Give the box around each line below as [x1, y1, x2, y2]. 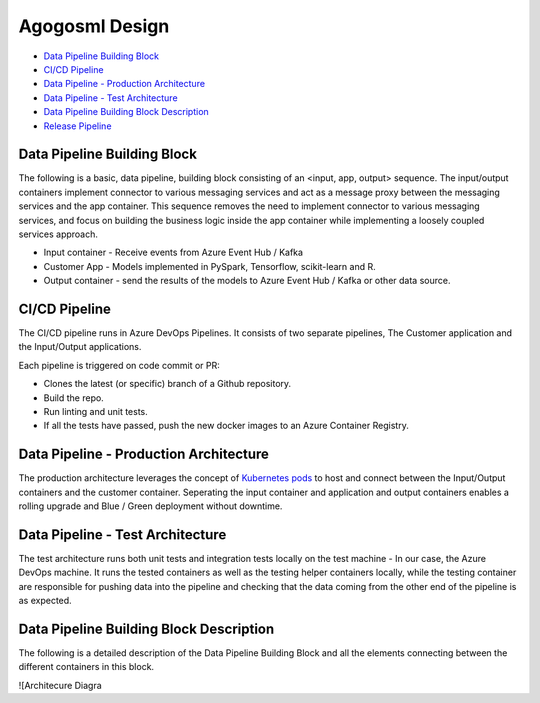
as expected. [18, 595, 72, 607]
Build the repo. [43, 391, 104, 404]
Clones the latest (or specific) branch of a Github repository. [43, 378, 292, 390]
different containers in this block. [18, 661, 155, 673]
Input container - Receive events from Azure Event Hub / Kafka [43, 246, 304, 259]
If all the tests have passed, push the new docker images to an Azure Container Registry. [43, 420, 409, 432]
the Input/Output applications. [18, 341, 142, 353]
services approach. [18, 228, 99, 240]
